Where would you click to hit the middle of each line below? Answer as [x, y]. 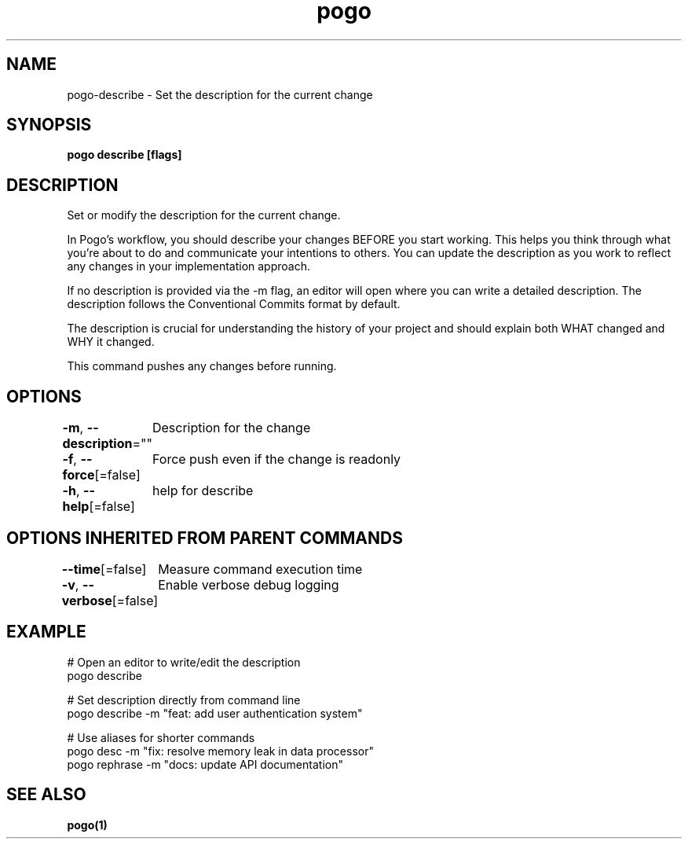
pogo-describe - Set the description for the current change [220, 94]
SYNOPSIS [49, 125]
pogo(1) [87, 825]
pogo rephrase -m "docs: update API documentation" [205, 764]
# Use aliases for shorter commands [161, 737]
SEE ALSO [46, 795]
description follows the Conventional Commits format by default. [234, 304]
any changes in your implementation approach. [188, 266]
